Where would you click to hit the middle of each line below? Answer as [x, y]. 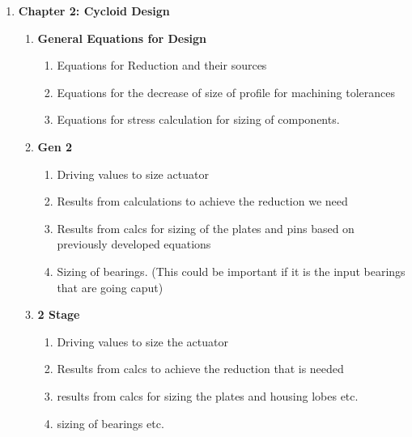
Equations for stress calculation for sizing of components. [198, 119]
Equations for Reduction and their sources [162, 65]
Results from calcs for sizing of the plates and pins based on [206, 228]
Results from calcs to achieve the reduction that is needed [200, 369]
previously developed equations [134, 244]
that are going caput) [110, 287]
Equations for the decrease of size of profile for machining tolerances [226, 92]
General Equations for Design [122, 38]
